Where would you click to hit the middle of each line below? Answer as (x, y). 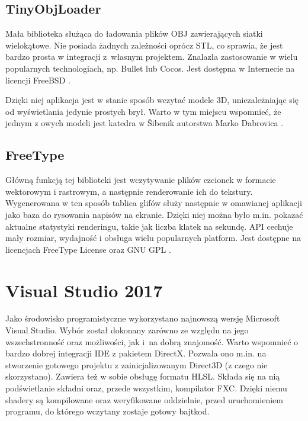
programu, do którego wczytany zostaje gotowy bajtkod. (108, 411)
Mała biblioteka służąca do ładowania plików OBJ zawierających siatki (134, 33)
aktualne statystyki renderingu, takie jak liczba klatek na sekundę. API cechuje (149, 226)
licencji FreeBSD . (38, 80)
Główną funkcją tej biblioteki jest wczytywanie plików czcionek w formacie (141, 180)
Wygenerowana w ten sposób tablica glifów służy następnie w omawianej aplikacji (154, 203)
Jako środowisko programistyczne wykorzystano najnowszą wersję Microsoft (143, 318)
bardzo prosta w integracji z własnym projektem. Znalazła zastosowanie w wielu (152, 57)
